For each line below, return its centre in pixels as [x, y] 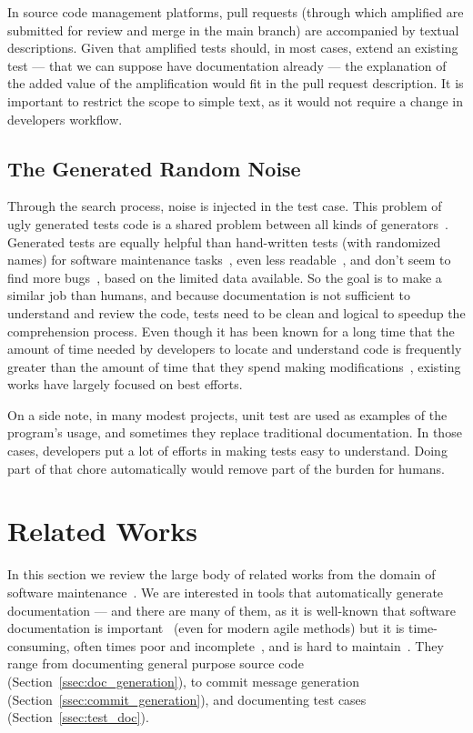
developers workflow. [65, 119]
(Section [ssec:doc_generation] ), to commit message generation [183, 681]
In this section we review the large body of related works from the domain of [221, 574]
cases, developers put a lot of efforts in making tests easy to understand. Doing [227, 451]
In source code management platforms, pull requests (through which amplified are [236, 12]
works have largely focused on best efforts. [125, 384]
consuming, [39, 645]
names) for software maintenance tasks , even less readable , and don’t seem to [229, 260]
